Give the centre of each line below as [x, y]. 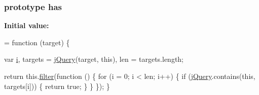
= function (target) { [37, 42]
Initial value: [27, 25]
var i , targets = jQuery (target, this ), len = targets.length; [94, 59]
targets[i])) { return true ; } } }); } [57, 86]
